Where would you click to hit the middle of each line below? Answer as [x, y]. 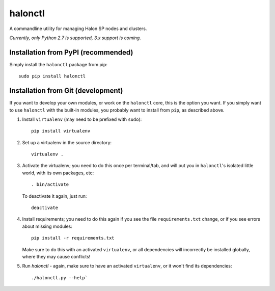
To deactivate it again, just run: [54, 196]
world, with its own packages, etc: [58, 173]
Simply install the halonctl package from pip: [59, 64]
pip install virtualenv [61, 131]
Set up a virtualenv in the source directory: [67, 142]
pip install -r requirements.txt [73, 238]
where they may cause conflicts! [56, 257]
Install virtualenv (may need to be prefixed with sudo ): [82, 119]
